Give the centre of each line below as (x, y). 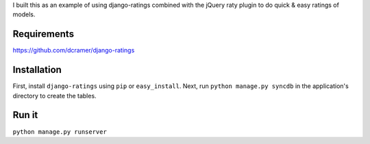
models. (24, 14)
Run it (25, 115)
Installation (37, 70)
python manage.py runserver (60, 132)
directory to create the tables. (54, 96)
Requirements (44, 34)
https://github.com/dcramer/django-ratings (74, 51)
